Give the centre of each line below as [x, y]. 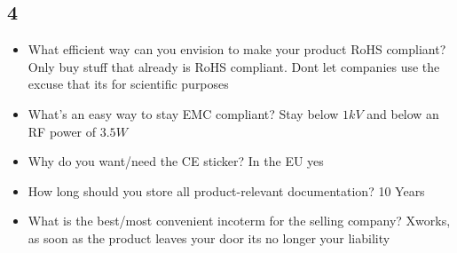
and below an [403, 113]
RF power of [62, 131]
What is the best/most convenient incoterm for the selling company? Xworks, [239, 221]
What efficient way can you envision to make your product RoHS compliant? [237, 49]
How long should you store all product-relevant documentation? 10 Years [226, 190]
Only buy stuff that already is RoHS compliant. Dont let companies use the [234, 66]
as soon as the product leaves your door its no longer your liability [209, 237]
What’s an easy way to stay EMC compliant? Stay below [183, 113]
